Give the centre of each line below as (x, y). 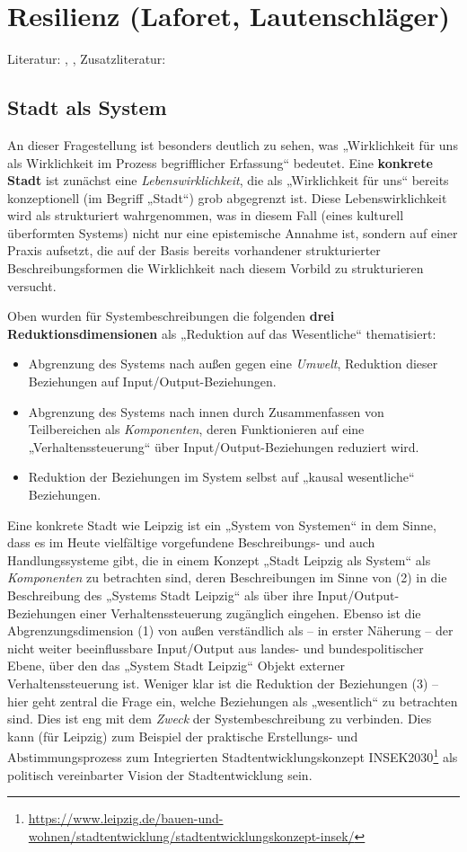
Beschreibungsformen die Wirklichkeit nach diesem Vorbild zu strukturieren (216, 268)
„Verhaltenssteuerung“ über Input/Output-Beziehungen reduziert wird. (224, 446)
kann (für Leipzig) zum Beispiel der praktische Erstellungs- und (183, 736)
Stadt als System (87, 107)
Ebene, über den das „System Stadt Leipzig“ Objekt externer (176, 666)
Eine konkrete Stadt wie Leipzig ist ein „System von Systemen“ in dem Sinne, (222, 524)
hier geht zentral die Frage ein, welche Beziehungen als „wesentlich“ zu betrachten (233, 701)
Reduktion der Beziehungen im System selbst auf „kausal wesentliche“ (221, 477)
